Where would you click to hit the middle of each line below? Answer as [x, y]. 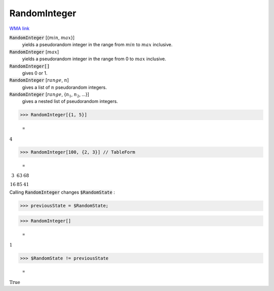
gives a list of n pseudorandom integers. [64, 87]
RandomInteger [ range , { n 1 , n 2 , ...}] [49, 95]
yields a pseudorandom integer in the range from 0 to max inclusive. [94, 59]
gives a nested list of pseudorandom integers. [70, 101]
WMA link [20, 28]
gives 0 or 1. [35, 73]
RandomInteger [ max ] [34, 52]
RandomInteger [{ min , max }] [42, 38]
